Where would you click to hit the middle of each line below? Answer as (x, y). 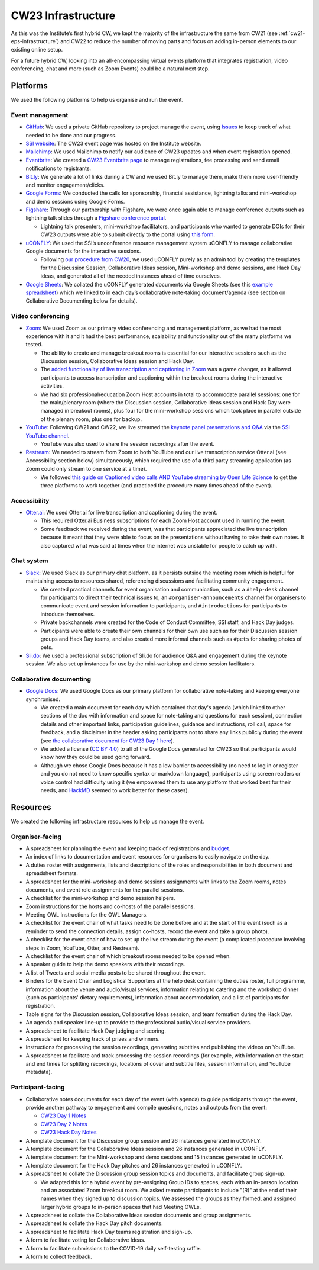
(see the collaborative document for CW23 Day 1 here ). (108, 741)
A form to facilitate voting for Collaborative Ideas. (86, 1240)
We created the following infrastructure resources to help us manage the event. (108, 821)
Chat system (30, 561)
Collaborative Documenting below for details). (82, 301)
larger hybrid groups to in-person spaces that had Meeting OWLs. (121, 1207)
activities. (52, 386)
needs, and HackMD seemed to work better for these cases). (115, 790)
